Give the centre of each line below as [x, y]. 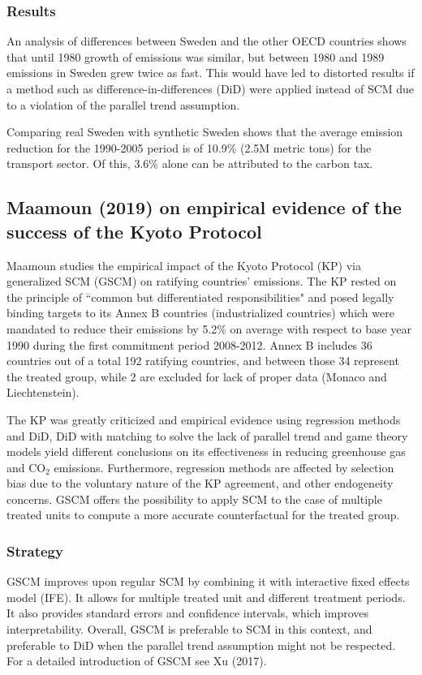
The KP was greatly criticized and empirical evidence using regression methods [204, 419]
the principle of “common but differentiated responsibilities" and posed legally [200, 297]
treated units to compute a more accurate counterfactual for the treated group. [203, 515]
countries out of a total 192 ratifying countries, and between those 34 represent [203, 361]
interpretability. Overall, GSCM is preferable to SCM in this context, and [189, 629]
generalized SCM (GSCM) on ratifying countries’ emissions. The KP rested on [202, 281]
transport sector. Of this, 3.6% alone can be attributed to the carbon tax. [190, 163]
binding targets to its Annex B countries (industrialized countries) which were [200, 313]
